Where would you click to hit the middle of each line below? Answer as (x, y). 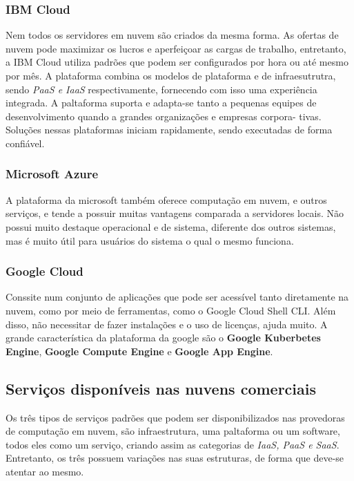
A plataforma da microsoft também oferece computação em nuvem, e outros (166, 199)
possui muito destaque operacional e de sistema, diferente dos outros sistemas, (171, 226)
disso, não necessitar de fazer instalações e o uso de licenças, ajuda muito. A (167, 324)
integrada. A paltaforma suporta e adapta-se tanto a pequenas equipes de (161, 103)
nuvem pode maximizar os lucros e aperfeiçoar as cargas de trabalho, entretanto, (176, 48)
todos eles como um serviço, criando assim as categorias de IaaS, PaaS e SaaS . (173, 444)
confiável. (25, 143)
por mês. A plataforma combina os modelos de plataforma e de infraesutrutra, (171, 75)
